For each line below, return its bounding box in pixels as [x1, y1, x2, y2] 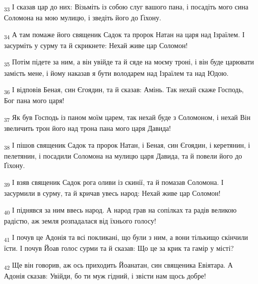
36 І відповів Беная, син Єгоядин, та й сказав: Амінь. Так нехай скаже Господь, [4, 84, 244, 96]
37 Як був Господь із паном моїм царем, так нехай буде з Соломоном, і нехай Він [4, 112, 251, 123]
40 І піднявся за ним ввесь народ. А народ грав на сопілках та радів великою [4, 204, 237, 216]
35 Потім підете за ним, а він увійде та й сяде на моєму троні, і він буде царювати [4, 57, 254, 68]
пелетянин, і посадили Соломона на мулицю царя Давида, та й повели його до [4, 150, 242, 161]
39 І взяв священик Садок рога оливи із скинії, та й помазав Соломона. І [4, 176, 224, 188]
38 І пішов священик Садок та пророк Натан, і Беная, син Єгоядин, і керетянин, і [4, 139, 250, 151]
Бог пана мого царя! [4, 95, 64, 106]
